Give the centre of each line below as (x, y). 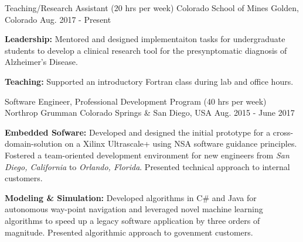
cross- (283, 132)
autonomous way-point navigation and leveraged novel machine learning (134, 209)
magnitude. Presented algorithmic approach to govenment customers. (129, 232)
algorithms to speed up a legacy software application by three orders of (132, 220)
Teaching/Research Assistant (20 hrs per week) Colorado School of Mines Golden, (152, 8)
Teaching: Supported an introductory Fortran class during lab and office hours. (149, 81)
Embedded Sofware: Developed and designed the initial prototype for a (138, 132)
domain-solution (34, 144)
